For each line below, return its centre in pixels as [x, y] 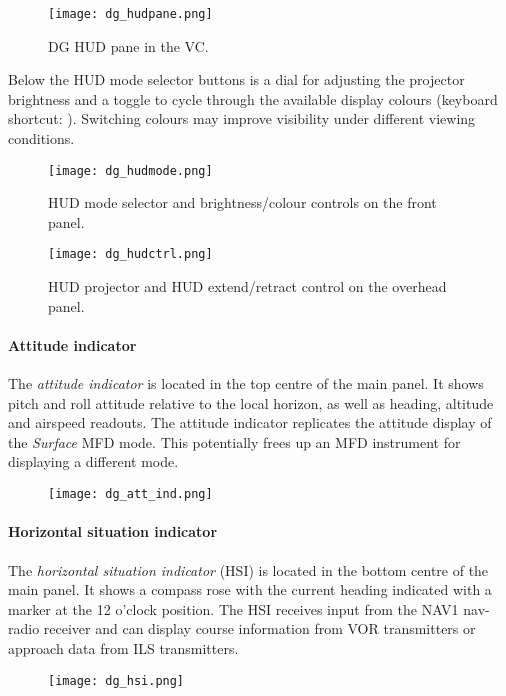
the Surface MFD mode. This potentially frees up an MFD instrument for [234, 441]
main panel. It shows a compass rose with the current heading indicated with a [250, 589]
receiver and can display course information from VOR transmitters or [259, 628]
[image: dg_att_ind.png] [130, 494]
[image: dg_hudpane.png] [130, 14]
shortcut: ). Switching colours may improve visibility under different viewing [242, 118]
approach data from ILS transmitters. [123, 647]
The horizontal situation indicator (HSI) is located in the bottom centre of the [248, 569]
